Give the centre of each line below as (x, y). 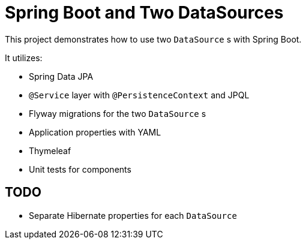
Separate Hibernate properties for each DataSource (133, 215)
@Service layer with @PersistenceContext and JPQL (139, 95)
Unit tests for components (80, 169)
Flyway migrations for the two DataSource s (118, 113)
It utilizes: (24, 58)
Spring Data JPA (61, 76)
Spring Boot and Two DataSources (144, 13)
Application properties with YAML (95, 132)
